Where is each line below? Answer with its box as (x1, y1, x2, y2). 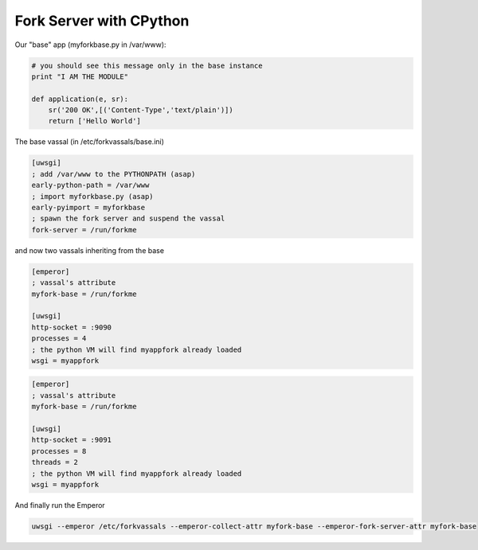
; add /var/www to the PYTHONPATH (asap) (31, 170, 196, 178)
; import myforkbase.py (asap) (31, 192, 155, 201)
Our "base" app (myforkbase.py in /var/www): (14, 40, 167, 49)
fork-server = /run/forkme (31, 225, 137, 234)
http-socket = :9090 (31, 322, 112, 332)
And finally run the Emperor (14, 500, 105, 509)
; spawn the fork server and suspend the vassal (31, 214, 225, 223)
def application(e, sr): (31, 94, 129, 103)
